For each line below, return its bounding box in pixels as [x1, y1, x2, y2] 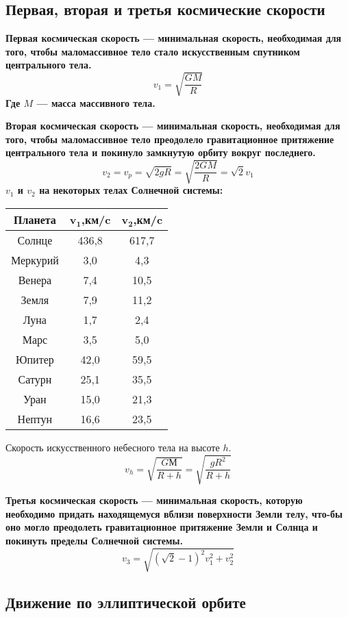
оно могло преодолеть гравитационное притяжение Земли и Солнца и [5, 520, 318, 534]
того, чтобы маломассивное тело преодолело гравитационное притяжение [5, 131, 334, 146]
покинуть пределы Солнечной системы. [5, 533, 183, 547]
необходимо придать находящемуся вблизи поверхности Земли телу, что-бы [5, 506, 343, 520]
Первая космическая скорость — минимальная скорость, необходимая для [5, 31, 342, 45]
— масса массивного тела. [36, 95, 156, 110]
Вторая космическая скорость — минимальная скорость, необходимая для [5, 118, 340, 133]
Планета [14, 212, 56, 228]
